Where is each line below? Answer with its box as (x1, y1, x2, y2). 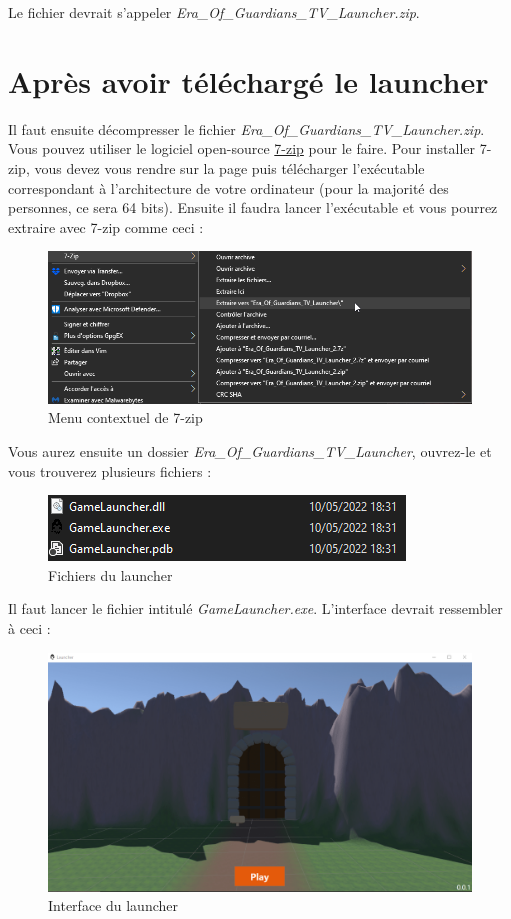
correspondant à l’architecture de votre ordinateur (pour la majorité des (8, 177, 449, 198)
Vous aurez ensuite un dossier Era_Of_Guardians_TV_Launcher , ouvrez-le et (8, 441, 492, 462)
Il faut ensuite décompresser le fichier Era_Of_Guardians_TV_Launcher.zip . (8, 118, 485, 139)
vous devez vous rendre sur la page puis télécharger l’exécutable (34, 157, 425, 178)
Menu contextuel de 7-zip (48, 407, 203, 428)
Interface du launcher (48, 895, 178, 916)
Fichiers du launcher (48, 564, 173, 585)
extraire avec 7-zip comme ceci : (8, 216, 204, 237)
